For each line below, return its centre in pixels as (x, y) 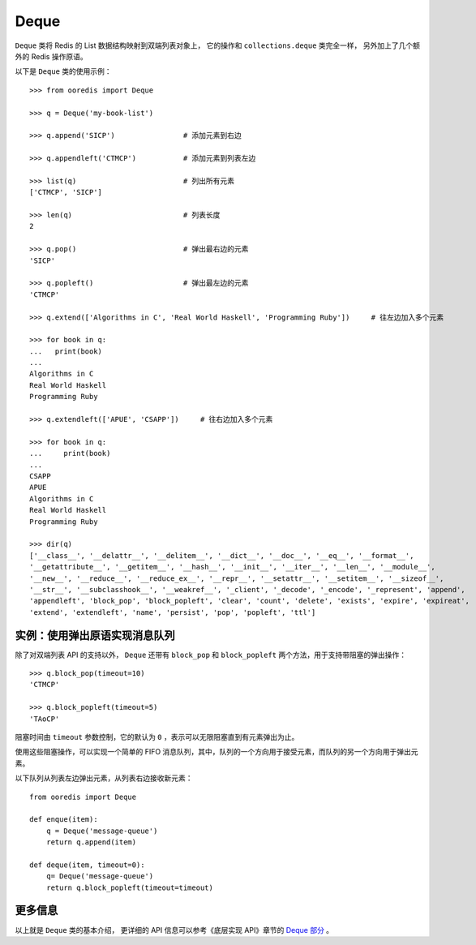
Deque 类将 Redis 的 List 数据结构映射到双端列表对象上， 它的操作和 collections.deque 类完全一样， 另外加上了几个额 (218, 45)
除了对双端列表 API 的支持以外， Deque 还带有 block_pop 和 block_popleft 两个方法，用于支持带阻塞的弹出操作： (211, 655)
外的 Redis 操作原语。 (51, 56)
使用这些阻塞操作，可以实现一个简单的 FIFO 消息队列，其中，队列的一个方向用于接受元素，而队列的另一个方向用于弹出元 (217, 752)
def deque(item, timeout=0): (87, 865)
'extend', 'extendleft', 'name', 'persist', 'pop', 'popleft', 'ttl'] (173, 612)
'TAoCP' (45, 719)
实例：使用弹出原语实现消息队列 (95, 636)
